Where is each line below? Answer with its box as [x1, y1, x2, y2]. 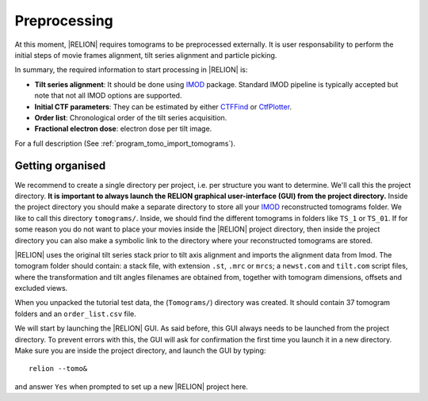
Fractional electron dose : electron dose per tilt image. [34, 124, 212, 134]
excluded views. [14, 284, 68, 293]
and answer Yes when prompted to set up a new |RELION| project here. [14, 381, 249, 391]
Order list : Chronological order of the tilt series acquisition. [34, 113, 227, 122]
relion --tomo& [29, 365, 88, 373]
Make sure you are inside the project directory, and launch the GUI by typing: [14, 346, 266, 356]
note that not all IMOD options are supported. [34, 91, 182, 101]
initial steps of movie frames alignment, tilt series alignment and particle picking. [14, 50, 277, 59]
